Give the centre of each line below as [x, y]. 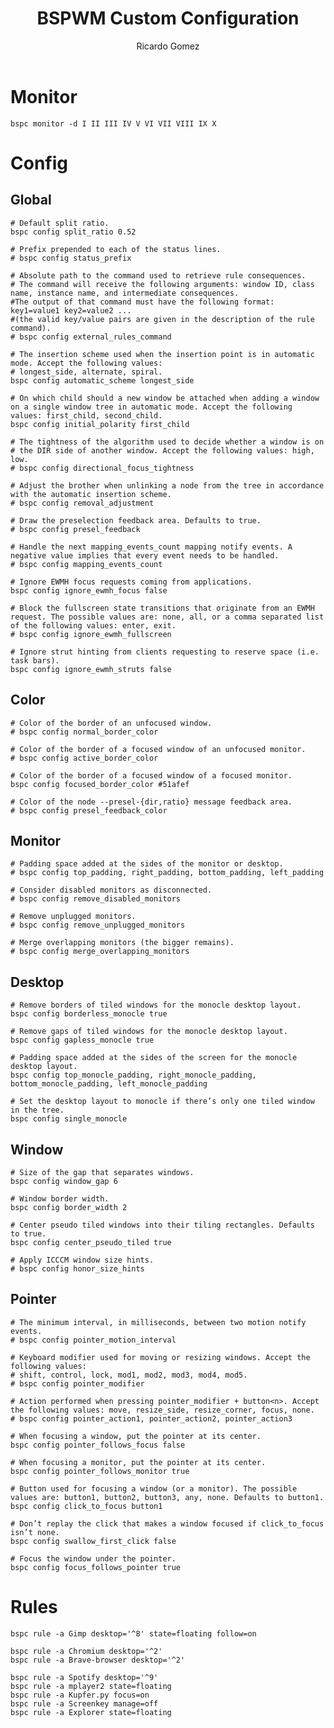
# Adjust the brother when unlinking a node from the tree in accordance [167, 485]
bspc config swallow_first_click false [93, 1541]
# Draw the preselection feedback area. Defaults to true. [136, 520]
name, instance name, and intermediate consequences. [125, 293]
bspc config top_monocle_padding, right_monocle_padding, [133, 1075]
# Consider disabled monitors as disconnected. [111, 890]
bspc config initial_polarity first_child [100, 424]
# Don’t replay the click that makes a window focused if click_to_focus [167, 1523]
